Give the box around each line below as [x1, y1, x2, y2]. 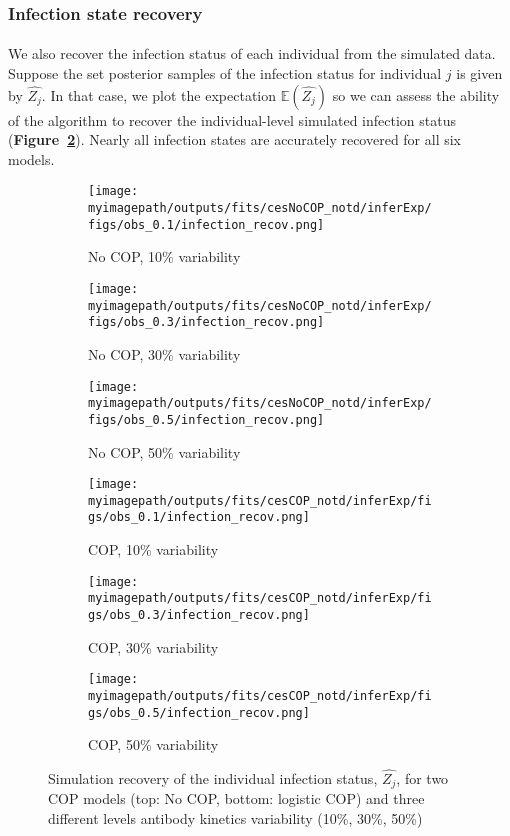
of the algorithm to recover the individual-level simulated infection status [8, 109, 456, 130]
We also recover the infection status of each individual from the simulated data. [8, 43, 496, 64]
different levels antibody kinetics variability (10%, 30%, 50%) [48, 808, 423, 829]
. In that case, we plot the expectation [41, 84, 277, 105]
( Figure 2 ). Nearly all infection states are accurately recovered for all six [8, 129, 462, 150]
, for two [396, 768, 449, 788]
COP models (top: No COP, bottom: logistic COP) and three [48, 788, 425, 809]
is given [456, 63, 503, 84]
